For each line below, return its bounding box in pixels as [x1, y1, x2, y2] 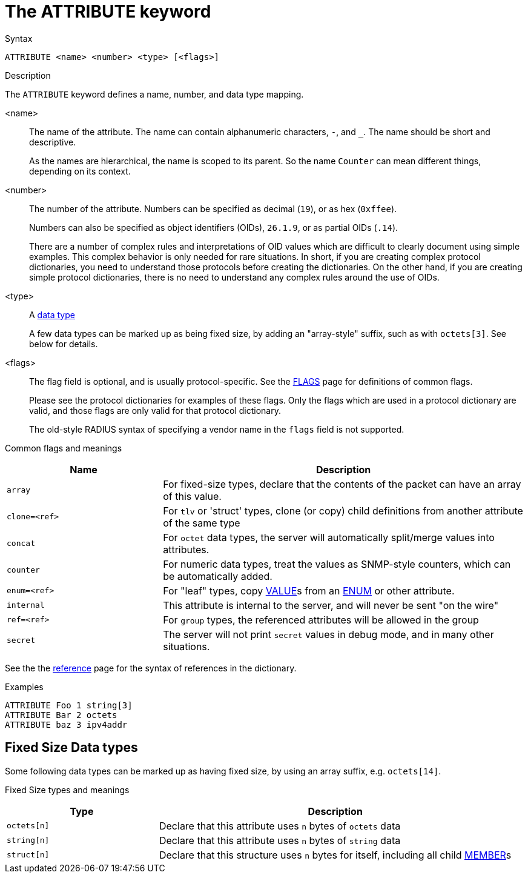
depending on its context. [29, 165, 131, 176]
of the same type [163, 516, 240, 529]
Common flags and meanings [5, 442, 122, 453]
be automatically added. [163, 570, 272, 582]
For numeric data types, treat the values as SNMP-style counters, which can [163, 557, 511, 570]
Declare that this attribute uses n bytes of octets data [159, 819, 401, 832]
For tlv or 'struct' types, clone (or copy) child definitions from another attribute [163, 504, 523, 517]
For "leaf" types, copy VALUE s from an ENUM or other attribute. [163, 584, 455, 597]
